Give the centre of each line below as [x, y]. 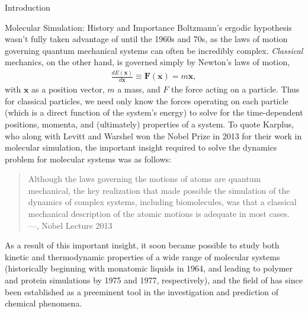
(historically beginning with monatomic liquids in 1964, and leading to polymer [149, 268]
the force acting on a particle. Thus [235, 89]
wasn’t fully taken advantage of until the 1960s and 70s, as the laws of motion [146, 39]
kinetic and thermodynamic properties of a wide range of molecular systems [142, 256]
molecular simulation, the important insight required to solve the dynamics [141, 147]
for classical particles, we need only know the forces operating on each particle [147, 100]
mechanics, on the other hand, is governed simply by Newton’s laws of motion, [147, 62]
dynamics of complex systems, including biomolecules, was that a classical [162, 202]
